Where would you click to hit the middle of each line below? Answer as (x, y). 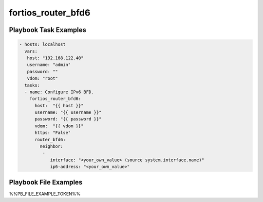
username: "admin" (49, 65)
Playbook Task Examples (48, 30)
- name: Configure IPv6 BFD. (59, 92)
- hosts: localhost (42, 44)
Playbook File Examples (46, 182)
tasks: (32, 85)
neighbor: (51, 146)
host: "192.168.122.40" (55, 58)
